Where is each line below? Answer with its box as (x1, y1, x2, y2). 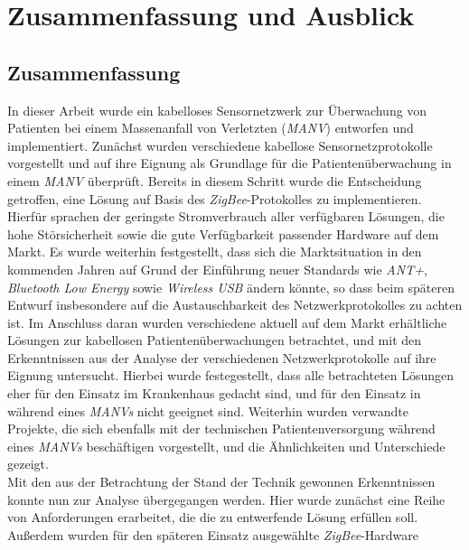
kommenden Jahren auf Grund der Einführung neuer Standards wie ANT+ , (7, 259, 427, 278)
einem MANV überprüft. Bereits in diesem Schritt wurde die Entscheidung (7, 171, 422, 190)
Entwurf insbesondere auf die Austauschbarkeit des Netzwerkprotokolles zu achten (7, 295, 463, 314)
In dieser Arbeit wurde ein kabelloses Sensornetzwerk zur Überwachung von (7, 100, 427, 119)
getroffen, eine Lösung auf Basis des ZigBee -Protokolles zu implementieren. (7, 189, 422, 208)
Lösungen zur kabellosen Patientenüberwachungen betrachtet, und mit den (7, 331, 422, 350)
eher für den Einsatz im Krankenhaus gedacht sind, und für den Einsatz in (7, 384, 421, 403)
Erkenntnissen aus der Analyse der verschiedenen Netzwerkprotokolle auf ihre (7, 348, 436, 367)
